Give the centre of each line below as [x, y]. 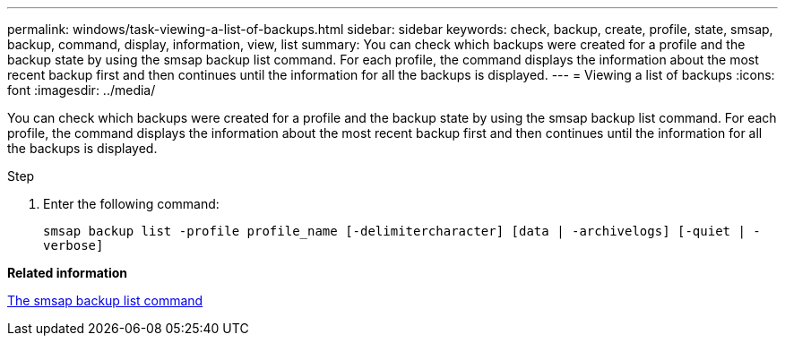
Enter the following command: [131, 204]
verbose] [73, 245]
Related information [68, 273]
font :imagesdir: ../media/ [82, 90]
